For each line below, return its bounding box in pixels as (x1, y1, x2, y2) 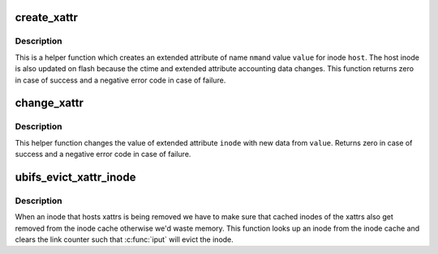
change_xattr (15, 96, 84, 110)
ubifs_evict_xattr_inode (15, 170, 136, 184)
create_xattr (15, 11, 79, 24)
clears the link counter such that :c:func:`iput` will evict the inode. (15, 235, 234, 244)
